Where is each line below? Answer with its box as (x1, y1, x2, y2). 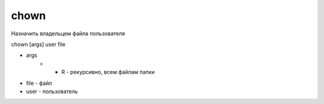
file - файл (26, 79, 52, 87)
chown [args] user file (11, 41, 66, 48)
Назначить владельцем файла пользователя (11, 30, 125, 37)
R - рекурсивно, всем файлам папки (61, 69, 155, 76)
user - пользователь (26, 87, 78, 95)
